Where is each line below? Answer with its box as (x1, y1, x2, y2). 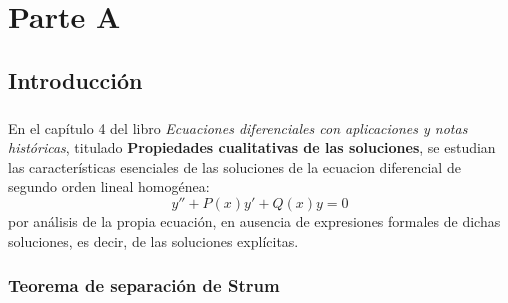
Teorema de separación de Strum (8, 273, 280, 298)
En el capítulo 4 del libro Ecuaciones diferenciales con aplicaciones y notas (8, 117, 468, 138)
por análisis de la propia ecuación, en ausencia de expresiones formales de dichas (8, 210, 501, 231)
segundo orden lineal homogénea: (8, 176, 210, 197)
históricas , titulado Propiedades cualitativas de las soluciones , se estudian (8, 137, 496, 158)
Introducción (8, 64, 143, 95)
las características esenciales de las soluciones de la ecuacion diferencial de (8, 156, 461, 177)
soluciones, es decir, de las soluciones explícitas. (8, 230, 299, 251)
